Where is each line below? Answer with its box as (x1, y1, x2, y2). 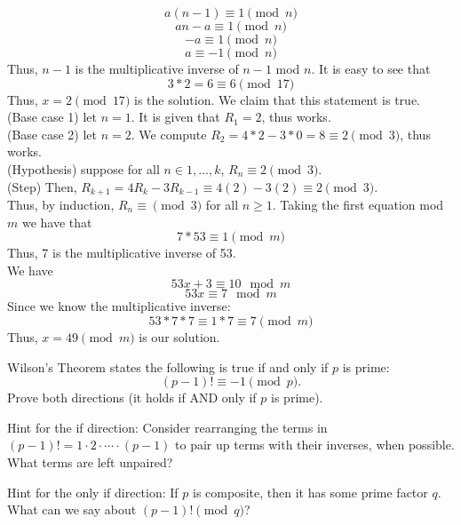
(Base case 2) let (7, 124, 98, 143)
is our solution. (139, 327, 220, 346)
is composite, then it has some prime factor (192, 482, 428, 501)
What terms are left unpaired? (7, 452, 173, 471)
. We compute (131, 124, 207, 143)
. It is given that (131, 107, 220, 126)
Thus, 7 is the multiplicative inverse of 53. (7, 243, 236, 262)
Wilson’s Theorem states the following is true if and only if (7, 357, 329, 376)
